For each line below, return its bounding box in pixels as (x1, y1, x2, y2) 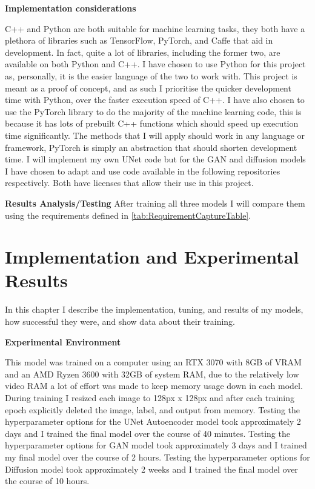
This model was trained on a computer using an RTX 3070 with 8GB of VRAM (5, 356, 302, 368)
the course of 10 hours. (5, 474, 90, 487)
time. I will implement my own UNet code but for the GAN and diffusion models (5, 153, 306, 165)
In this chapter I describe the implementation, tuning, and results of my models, (5, 303, 303, 316)
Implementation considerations (5, 2, 136, 14)
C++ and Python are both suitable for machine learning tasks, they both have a (5, 22, 305, 35)
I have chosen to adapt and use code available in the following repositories (5, 164, 280, 177)
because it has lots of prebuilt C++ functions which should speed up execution (5, 117, 299, 130)
